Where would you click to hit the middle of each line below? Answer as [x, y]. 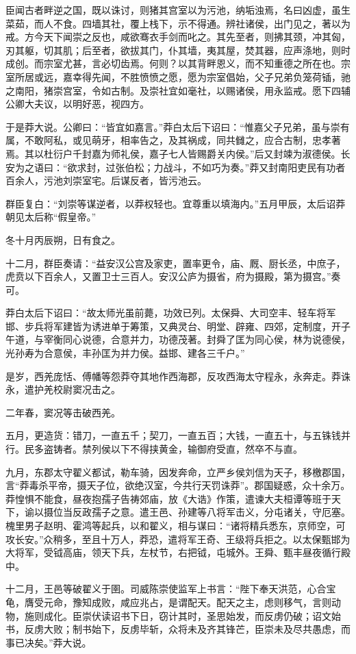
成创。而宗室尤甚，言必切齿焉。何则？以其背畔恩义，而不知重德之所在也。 [173, 63]
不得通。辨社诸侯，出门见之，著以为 [269, 23]
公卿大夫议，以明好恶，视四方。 [77, 104]
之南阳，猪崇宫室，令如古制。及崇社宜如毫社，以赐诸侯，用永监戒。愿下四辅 [178, 90]
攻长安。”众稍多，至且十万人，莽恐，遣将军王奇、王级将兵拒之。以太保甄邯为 [178, 539]
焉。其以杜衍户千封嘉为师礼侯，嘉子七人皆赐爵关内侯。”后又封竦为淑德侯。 [173, 153]
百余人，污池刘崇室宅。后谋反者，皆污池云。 [106, 180]
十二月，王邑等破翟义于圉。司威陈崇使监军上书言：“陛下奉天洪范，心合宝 [171, 589]
